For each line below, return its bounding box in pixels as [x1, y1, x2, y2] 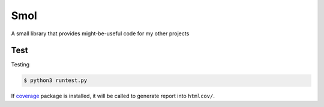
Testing [11, 61, 30, 68]
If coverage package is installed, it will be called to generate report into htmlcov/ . [11, 93, 215, 100]
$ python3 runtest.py [23, 77, 88, 84]
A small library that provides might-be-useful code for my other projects [11, 30, 190, 37]
